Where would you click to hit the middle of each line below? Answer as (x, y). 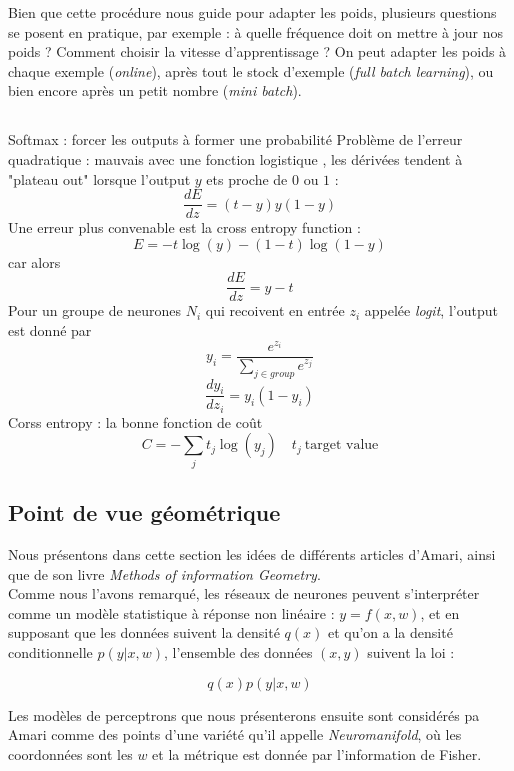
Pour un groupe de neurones (95, 310)
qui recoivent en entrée (275, 310)
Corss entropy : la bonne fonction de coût (135, 421)
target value (341, 445)
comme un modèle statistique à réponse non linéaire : (171, 612)
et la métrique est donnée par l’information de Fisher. (317, 753)
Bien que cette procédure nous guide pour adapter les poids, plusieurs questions (252, 12)
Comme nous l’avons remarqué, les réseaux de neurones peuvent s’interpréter (244, 593)
